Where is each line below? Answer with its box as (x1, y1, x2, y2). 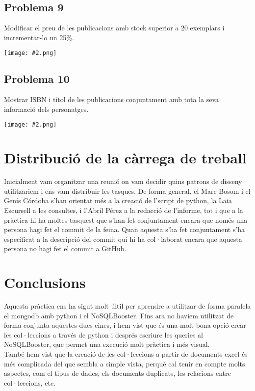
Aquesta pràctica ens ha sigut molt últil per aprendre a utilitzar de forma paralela (4, 301, 251, 311)
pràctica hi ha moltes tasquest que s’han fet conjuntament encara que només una (4, 214, 248, 225)
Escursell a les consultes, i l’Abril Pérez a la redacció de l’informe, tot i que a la (4, 205, 243, 215)
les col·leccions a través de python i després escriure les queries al (4, 329, 203, 339)
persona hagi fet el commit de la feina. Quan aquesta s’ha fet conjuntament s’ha (4, 224, 245, 235)
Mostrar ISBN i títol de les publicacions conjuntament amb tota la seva (4, 94, 219, 104)
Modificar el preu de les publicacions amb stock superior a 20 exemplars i (4, 23, 225, 33)
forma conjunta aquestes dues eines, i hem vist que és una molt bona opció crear (4, 320, 246, 330)
